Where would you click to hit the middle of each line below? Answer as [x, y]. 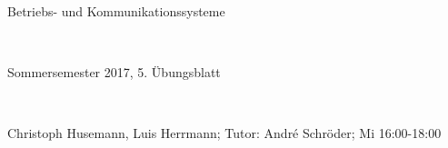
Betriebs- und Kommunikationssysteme [116, 11]
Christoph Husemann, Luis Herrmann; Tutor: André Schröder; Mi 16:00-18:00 [224, 133]
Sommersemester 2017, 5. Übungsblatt [114, 72]
